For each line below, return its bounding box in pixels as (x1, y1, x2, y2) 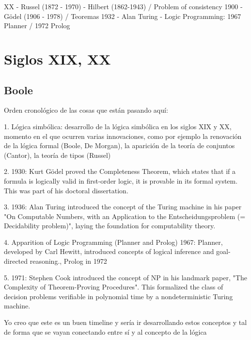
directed (4, 256, 28, 266)
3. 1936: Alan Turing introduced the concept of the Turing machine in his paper (4, 202, 242, 212)
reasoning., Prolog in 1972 (30, 256, 107, 266)
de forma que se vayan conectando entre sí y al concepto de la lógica (4, 326, 207, 337)
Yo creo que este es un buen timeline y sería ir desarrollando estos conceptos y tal (4, 317, 247, 327)
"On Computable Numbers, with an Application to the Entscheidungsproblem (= (4, 211, 246, 221)
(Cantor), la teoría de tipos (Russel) (4, 150, 111, 160)
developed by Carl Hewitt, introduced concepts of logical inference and (4, 246, 214, 256)
